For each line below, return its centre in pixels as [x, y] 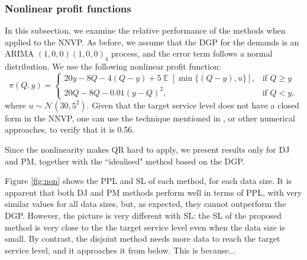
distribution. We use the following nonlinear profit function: [113, 66]
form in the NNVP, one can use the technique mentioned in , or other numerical [150, 118]
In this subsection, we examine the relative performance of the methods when [145, 30]
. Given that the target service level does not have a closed [193, 105]
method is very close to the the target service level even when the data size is [145, 227]
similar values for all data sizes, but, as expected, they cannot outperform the [146, 204]
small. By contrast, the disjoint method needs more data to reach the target [143, 238]
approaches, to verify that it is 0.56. [70, 129]
